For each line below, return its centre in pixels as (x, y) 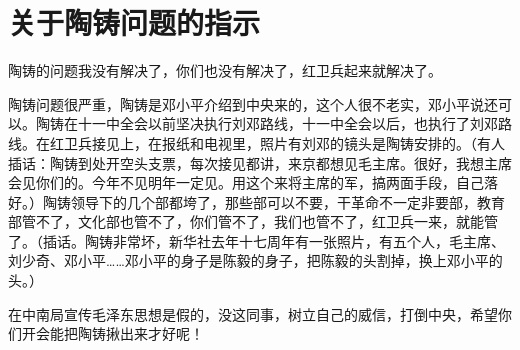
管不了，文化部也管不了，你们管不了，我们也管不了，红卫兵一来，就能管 (259, 221)
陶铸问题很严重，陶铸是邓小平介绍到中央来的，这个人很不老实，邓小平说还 (253, 103)
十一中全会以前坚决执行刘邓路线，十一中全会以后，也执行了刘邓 (287, 123)
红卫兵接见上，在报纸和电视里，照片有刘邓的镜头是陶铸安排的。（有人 (277, 142)
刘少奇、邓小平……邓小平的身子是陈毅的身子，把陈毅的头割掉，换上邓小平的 (255, 260)
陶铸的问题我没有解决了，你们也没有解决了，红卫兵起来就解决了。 (225, 70)
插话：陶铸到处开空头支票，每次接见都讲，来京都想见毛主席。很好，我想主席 (260, 162)
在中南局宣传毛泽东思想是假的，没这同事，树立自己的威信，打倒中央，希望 (253, 313)
